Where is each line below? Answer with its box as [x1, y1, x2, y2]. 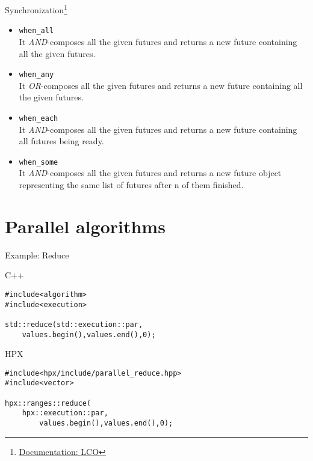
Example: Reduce [5, 248, 69, 261]
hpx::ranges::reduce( [5, 398, 91, 408]
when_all [19, 26, 54, 35]
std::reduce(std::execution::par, [5, 320, 143, 329]
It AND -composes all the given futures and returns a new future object [19, 166, 282, 179]
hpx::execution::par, [22, 409, 108, 418]
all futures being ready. [19, 135, 104, 147]
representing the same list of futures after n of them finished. [19, 179, 244, 191]
